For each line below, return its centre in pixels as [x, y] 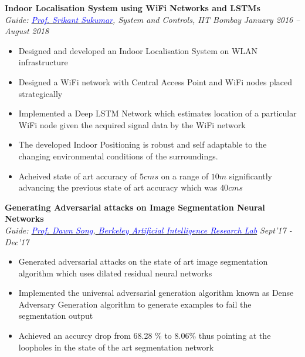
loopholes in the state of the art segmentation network [116, 347]
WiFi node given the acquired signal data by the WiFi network [132, 124]
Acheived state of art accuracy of [78, 176]
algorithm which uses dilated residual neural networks [115, 273]
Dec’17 [17, 241]
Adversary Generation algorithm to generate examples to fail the [135, 304]
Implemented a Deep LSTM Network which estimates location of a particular [157, 113]
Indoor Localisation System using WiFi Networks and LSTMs [133, 8]
